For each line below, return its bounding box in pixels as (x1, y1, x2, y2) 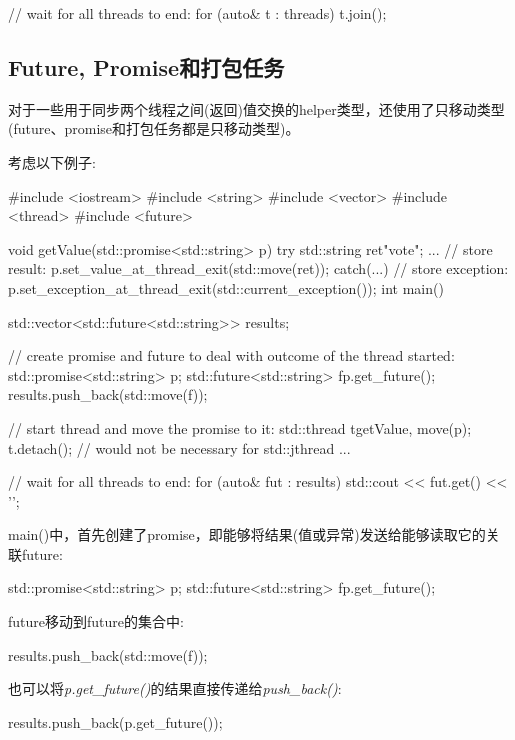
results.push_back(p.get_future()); (8, 711, 223, 732)
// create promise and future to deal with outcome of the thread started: (8, 345, 455, 366)
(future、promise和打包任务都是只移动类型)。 (8, 118, 300, 139)
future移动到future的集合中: (8, 611, 184, 632)
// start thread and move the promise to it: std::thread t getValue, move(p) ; (8, 417, 472, 438)
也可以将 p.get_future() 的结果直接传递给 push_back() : (8, 678, 342, 699)
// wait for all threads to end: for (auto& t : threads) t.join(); (8, 3, 387, 23)
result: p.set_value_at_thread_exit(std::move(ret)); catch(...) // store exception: (8, 258, 509, 279)
